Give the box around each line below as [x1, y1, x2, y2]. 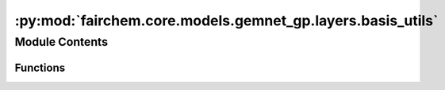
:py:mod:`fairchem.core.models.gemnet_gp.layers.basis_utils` [14, 12, 439, 29]
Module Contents [14, 35, 109, 49]
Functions [14, 61, 66, 74]
